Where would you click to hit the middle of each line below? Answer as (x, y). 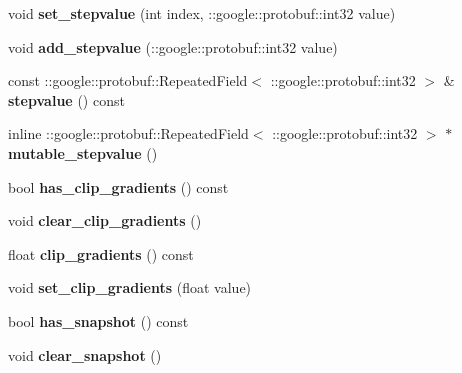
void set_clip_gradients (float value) (130, 287)
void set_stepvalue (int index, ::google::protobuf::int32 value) (202, 13)
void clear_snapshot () (85, 354)
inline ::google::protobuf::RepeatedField (128, 133)
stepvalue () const (66, 99)
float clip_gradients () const (101, 253)
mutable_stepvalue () (83, 152)
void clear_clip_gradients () (105, 220)
